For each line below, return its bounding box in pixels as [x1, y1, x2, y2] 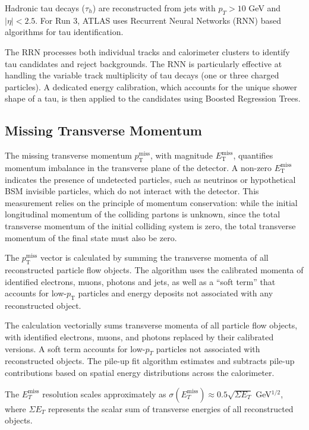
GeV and [248, 2, 281, 14]
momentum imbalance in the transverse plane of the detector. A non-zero [5, 161, 272, 173]
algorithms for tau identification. [5, 26, 124, 38]
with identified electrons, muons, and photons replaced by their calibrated [5, 331, 274, 343]
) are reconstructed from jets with [92, 2, 216, 14]
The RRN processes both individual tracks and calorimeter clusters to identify [5, 45, 290, 58]
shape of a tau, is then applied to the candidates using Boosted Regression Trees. [5, 92, 301, 105]
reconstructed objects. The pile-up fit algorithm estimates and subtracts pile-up [5, 355, 295, 367]
